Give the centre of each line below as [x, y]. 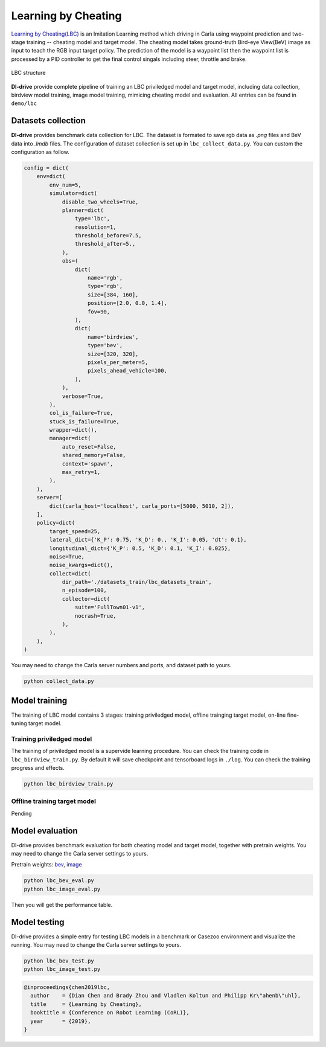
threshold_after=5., [105, 244]
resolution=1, [96, 227]
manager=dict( [70, 438]
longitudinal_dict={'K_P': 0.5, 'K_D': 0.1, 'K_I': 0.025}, [140, 548]
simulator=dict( [73, 194]
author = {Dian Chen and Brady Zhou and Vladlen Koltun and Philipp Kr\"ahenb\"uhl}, [166, 996]
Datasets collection [48, 121]
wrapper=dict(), [73, 430]
